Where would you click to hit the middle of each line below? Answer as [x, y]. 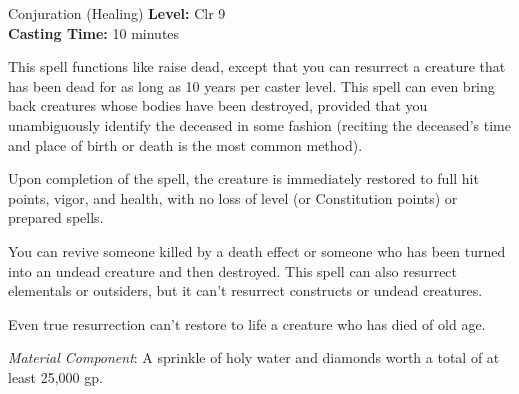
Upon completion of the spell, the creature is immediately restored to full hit [243, 178]
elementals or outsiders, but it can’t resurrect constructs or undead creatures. [245, 290]
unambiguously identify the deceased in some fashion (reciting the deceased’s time [259, 124]
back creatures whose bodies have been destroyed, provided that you [218, 105]
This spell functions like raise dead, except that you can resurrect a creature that [257, 66]
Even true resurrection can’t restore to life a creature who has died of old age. [247, 323]
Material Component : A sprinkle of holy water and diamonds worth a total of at [254, 357]
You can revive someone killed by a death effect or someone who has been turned [257, 250]
